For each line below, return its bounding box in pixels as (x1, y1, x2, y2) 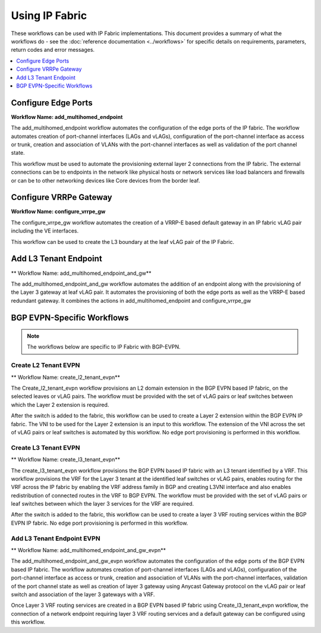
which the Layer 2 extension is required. (11, 401, 109, 408)
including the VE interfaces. (11, 227, 79, 234)
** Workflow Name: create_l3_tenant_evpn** (11, 456, 121, 463)
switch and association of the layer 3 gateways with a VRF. (11, 591, 155, 598)
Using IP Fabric (11, 9, 87, 22)
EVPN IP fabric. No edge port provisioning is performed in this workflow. (11, 519, 188, 527)
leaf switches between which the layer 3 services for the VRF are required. (11, 500, 194, 507)
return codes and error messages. (11, 46, 95, 54)
